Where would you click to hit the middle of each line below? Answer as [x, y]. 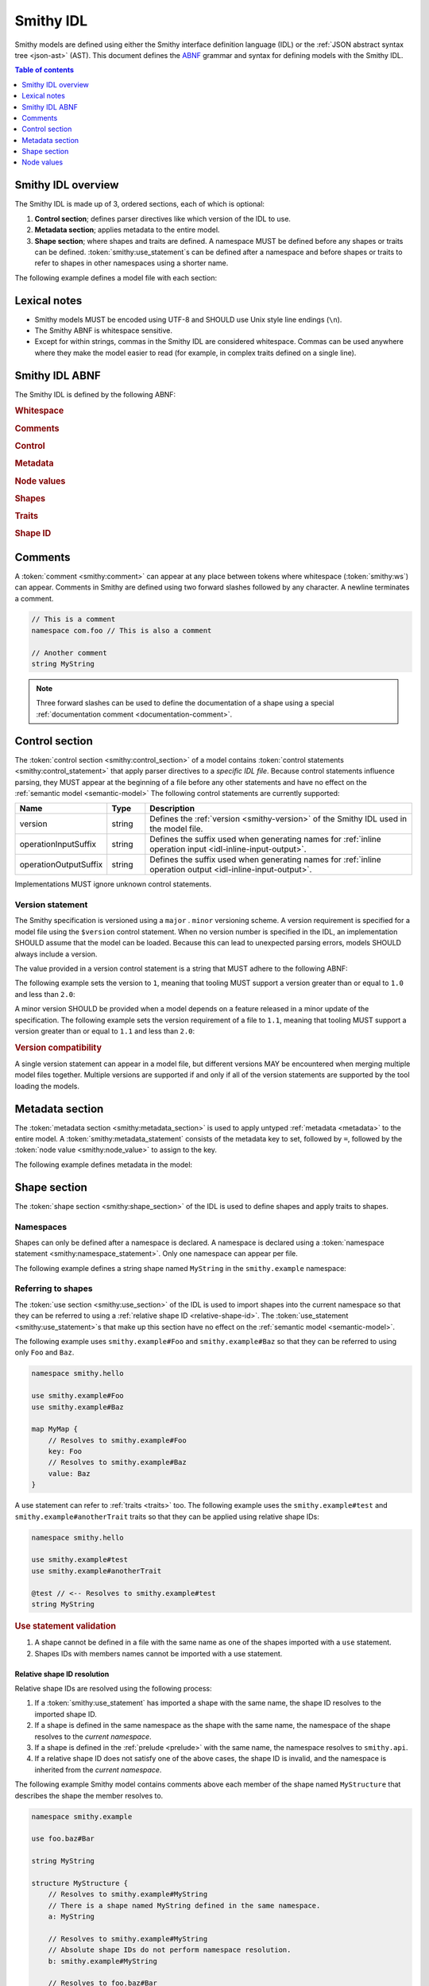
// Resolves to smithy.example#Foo [117, 1440]
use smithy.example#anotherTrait [97, 1571]
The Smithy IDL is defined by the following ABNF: [95, 394]
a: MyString [71, 1917]
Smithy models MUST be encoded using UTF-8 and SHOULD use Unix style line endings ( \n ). [188, 319]
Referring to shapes [54, 1289]
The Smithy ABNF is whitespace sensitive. [103, 330]
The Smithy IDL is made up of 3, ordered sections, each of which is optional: [140, 204]
